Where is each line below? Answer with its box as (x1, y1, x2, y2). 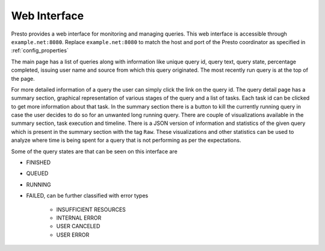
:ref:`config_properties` (11, 47, 69, 54)
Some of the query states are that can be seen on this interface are (11, 148, 178, 155)
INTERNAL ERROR (56, 214, 102, 221)
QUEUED (26, 170, 49, 177)
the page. (11, 75, 36, 82)
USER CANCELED (56, 223, 101, 230)
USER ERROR (56, 231, 90, 238)
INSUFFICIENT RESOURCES (56, 206, 126, 213)
